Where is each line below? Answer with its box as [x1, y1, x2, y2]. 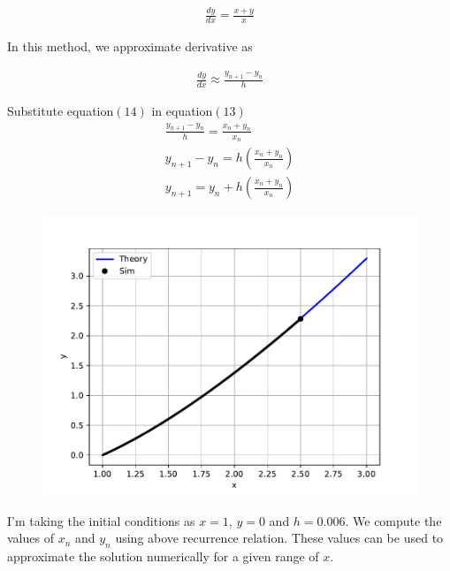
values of [7, 529, 54, 547]
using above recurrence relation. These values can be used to [115, 529, 444, 547]
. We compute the [345, 511, 442, 529]
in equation [151, 101, 213, 119]
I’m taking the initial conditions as [7, 511, 195, 529]
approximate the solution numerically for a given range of [7, 547, 319, 566]
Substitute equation [7, 101, 114, 119]
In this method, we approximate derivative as [7, 37, 253, 56]
